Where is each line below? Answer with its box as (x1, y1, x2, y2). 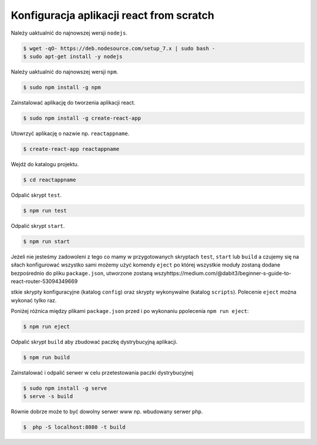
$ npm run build (23, 354, 70, 361)
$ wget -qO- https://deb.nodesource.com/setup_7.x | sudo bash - (23, 45, 215, 52)
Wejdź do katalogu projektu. (11, 160, 79, 167)
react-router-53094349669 (11, 278, 78, 285)
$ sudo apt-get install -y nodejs (23, 53, 123, 60)
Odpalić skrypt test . (11, 191, 62, 198)
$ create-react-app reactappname (23, 146, 120, 152)
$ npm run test (23, 207, 67, 214)
